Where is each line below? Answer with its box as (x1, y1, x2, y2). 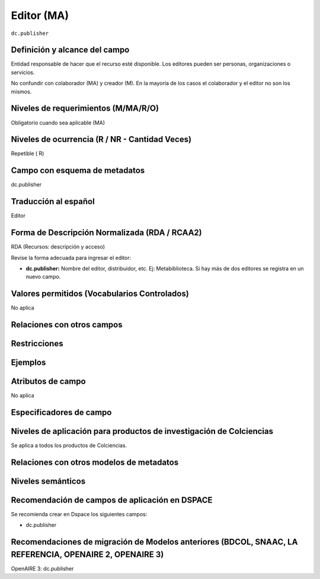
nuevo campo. (25, 273, 61, 281)
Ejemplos (11, 358, 46, 368)
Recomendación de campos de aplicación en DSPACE (11, 495, 213, 505)
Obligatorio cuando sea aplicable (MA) (11, 119, 105, 126)
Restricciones (11, 339, 63, 349)
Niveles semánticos (11, 476, 86, 486)
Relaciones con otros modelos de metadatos (11, 457, 179, 467)
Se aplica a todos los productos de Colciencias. (11, 442, 127, 449)
